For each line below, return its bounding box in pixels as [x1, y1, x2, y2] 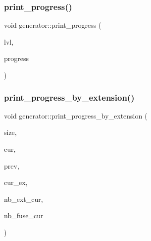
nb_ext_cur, [4, 193, 43, 204]
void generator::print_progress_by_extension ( [4, 110, 148, 120]
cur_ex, [4, 177, 28, 187]
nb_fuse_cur [4, 210, 44, 221]
